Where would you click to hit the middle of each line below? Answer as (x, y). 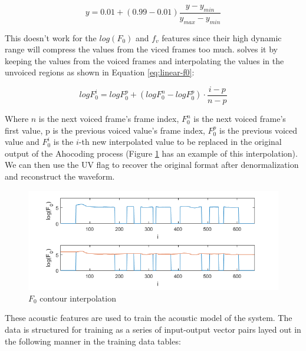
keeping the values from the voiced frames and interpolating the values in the (144, 60)
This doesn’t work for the (51, 37)
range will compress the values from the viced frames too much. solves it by (141, 49)
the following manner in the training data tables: (93, 341)
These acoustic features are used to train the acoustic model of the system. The (149, 318)
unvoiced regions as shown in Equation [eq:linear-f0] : (100, 72)
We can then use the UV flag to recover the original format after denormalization (152, 165)
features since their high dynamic (222, 37)
